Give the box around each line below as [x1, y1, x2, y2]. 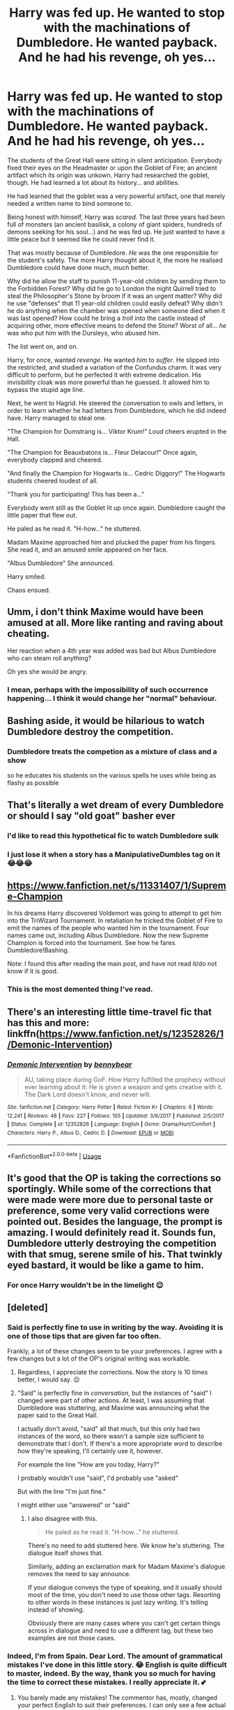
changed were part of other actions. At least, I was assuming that [17, 1396, 205, 1405]
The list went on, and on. [7, 342, 79, 350]
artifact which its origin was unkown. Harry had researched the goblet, [7, 171, 210, 179]
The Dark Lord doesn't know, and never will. [24, 1090, 151, 1099]
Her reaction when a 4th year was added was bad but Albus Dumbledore [7, 646, 217, 655]
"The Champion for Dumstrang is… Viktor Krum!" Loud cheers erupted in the [7, 427, 227, 435]
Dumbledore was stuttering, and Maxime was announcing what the [17, 1404, 210, 1412]
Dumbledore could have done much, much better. [7, 263, 150, 271]
